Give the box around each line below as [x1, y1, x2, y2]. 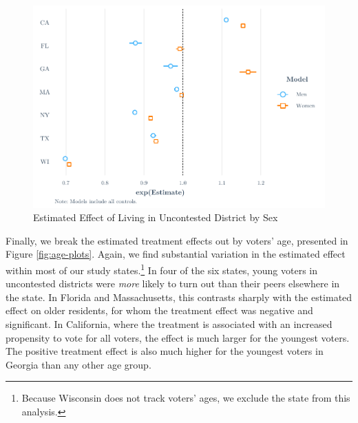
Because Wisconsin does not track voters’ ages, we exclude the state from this [21, 391, 350, 405]
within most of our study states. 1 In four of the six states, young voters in [6, 260, 318, 277]
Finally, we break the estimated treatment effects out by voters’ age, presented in [6, 233, 348, 247]
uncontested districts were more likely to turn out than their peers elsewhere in [6, 276, 340, 291]
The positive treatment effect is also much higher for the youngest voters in [6, 344, 324, 358]
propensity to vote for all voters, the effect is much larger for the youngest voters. [6, 330, 350, 344]
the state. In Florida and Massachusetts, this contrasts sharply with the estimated [6, 289, 352, 304]
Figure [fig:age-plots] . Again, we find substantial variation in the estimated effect [6, 247, 346, 261]
